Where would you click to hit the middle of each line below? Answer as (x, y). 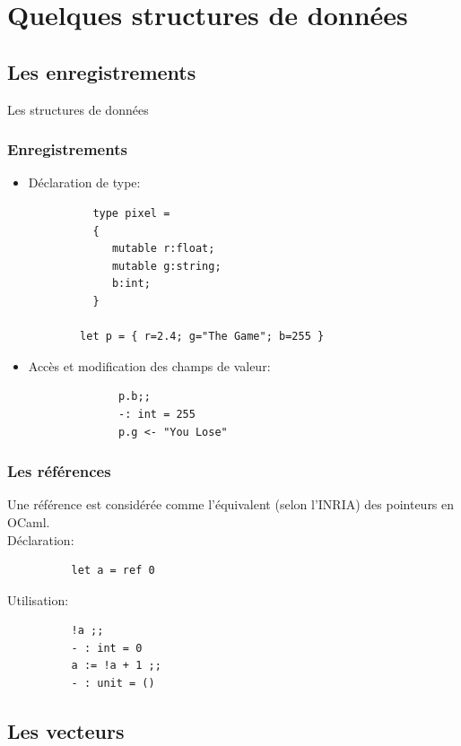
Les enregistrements (102, 71)
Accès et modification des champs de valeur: (149, 365)
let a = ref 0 (113, 571)
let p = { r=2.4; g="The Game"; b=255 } (202, 337)
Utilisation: (38, 599)
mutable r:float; (163, 249)
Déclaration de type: (84, 182)
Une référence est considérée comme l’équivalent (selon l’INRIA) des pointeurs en (231, 504)
